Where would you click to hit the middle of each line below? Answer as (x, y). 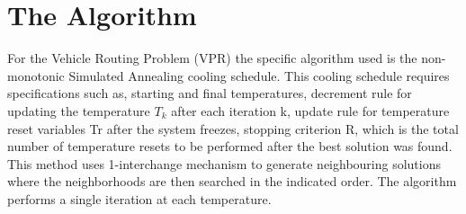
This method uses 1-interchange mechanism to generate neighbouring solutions (224, 163)
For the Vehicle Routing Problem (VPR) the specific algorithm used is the (212, 58)
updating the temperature (79, 110)
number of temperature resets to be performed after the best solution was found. (230, 146)
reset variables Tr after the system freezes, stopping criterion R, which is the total (233, 128)
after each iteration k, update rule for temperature (310, 110)
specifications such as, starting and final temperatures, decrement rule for (210, 93)
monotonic (36, 75)
